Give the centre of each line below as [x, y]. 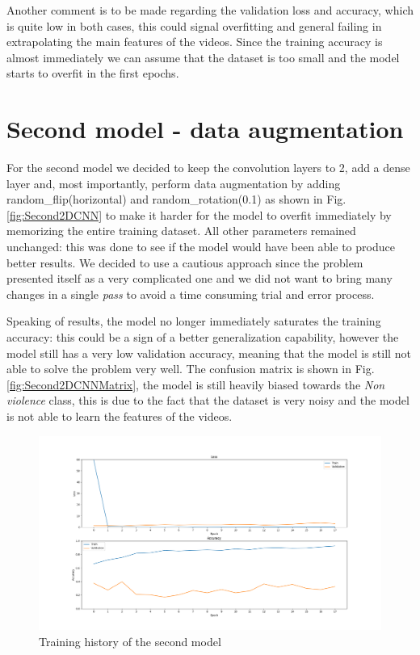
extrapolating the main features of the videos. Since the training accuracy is [195, 42]
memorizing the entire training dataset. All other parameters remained [181, 231]
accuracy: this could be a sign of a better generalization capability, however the [203, 337]
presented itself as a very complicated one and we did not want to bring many [199, 278]
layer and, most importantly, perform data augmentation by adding [174, 183]
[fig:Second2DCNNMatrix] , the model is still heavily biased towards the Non [196, 384]
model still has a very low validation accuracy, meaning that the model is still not [209, 353]
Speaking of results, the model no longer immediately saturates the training [194, 321]
